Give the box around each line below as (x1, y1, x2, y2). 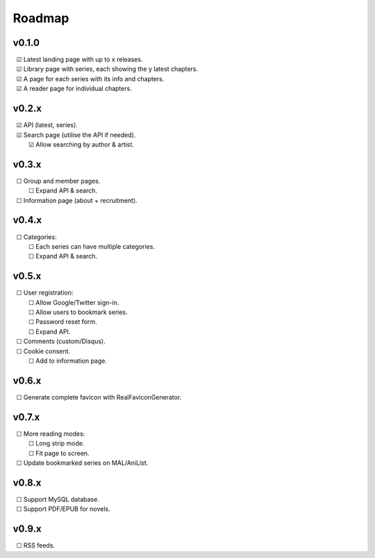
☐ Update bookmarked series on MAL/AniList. (16, 459, 149, 467)
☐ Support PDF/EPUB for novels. (16, 504, 110, 514)
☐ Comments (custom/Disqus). (16, 337, 106, 345)
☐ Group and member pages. (16, 177, 101, 185)
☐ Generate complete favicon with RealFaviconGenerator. (16, 393, 182, 401)
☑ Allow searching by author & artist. (28, 140, 135, 149)
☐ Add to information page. (28, 356, 108, 365)
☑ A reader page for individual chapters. (16, 84, 132, 93)
